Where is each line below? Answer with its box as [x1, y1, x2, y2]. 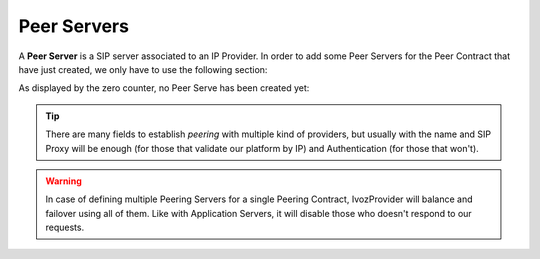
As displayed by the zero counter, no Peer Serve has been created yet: [18, 82, 310, 94]
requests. [45, 221, 85, 234]
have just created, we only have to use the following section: [18, 63, 268, 75]
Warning [45, 175, 82, 187]
